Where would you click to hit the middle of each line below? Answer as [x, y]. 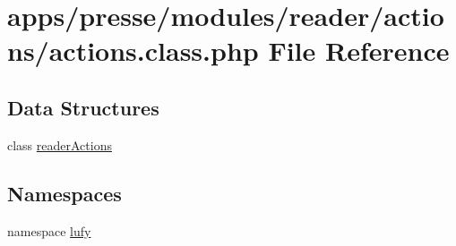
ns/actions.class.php [133, 51]
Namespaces [65, 193]
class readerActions [60, 144]
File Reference [359, 51]
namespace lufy [49, 230]
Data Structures [83, 107]
